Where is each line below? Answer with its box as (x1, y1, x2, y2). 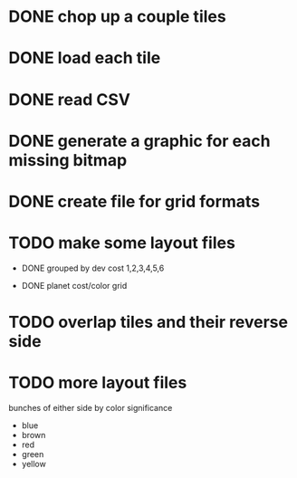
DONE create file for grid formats (8, 191, 261, 212)
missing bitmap (8, 149, 128, 170)
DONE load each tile (8, 48, 161, 69)
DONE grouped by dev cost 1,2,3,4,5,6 (21, 263, 165, 273)
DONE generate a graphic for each (8, 130, 271, 151)
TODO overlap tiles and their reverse (8, 312, 289, 332)
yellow (21, 459, 46, 469)
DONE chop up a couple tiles (8, 6, 227, 27)
